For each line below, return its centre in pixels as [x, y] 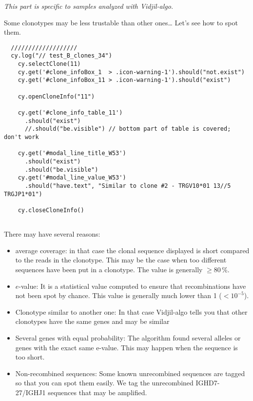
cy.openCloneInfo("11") [56, 96]
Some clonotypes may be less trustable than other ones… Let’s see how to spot [121, 22]
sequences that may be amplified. [97, 392]
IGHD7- [208, 383]
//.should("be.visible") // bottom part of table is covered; [128, 129]
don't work [21, 137]
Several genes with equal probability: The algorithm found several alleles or [128, 337]
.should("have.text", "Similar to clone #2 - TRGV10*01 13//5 [128, 186]
